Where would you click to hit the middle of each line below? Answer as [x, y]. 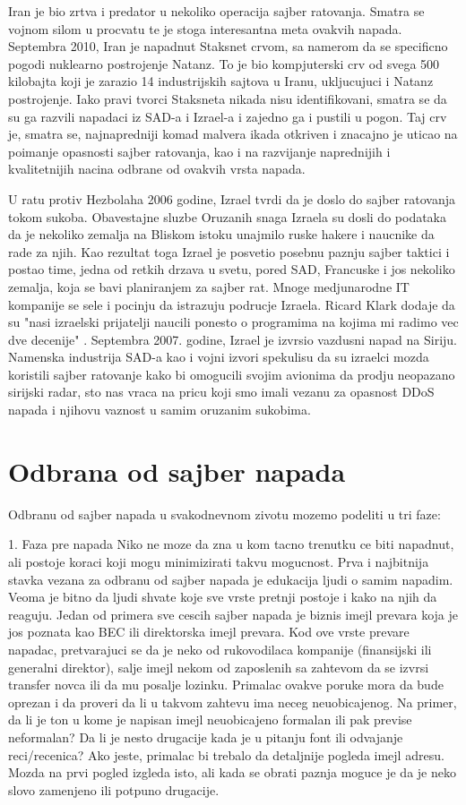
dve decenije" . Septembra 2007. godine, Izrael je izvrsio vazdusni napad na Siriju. [233, 339]
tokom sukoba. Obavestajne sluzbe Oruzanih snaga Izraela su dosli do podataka [228, 216]
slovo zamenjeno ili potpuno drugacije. [114, 789]
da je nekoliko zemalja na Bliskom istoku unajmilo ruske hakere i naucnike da [221, 234]
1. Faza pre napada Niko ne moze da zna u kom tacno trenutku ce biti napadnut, [231, 544]
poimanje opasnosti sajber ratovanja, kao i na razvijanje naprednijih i [199, 151]
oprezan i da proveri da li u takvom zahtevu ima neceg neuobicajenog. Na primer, [233, 702]
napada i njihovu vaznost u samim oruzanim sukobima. [160, 410]
